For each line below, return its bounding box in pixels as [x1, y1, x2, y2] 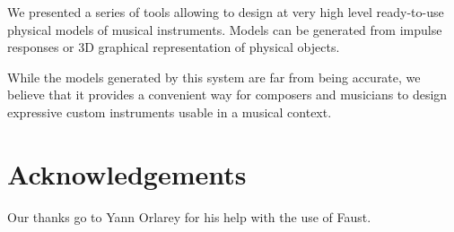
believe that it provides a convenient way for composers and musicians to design [7, 85, 448, 104]
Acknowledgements [7, 155, 247, 192]
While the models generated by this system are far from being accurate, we [7, 67, 421, 86]
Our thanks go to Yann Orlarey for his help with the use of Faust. [7, 207, 371, 226]
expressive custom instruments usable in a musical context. [7, 102, 332, 121]
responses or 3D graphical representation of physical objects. [7, 38, 340, 56]
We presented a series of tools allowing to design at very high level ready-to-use [7, 3, 444, 21]
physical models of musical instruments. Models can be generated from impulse [7, 20, 442, 39]
